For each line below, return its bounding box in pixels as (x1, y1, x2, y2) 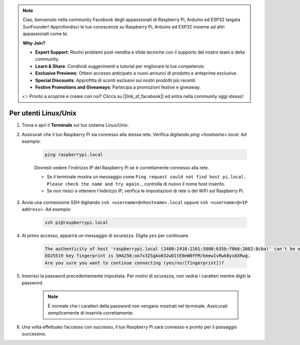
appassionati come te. (22, 31, 68, 37)
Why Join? (22, 40, 45, 46)
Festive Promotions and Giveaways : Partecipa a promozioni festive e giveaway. (35, 84, 201, 90)
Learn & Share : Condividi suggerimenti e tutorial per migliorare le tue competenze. (35, 63, 205, 69)
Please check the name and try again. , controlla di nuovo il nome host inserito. (46, 181, 225, 187)
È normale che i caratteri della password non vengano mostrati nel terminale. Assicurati (47, 303, 227, 309)
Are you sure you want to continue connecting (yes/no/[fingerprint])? (44, 260, 224, 265)
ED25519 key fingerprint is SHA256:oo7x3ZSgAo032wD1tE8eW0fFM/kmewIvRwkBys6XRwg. (44, 253, 251, 259)
